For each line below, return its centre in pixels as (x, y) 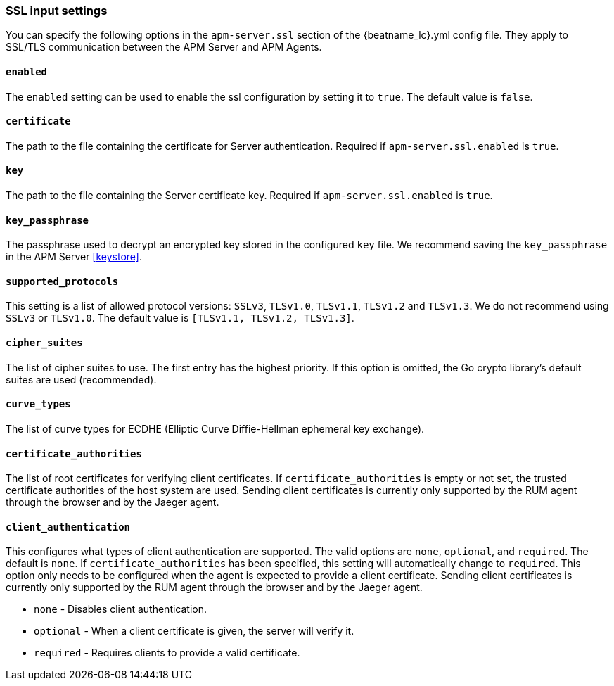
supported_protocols (62, 281)
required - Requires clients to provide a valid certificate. (167, 653)
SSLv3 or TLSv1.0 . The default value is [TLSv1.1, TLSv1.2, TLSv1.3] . (180, 318)
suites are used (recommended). (81, 379)
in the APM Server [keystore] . (74, 257)
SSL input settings (57, 11)
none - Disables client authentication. (121, 609)
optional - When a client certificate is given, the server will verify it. (194, 631)
